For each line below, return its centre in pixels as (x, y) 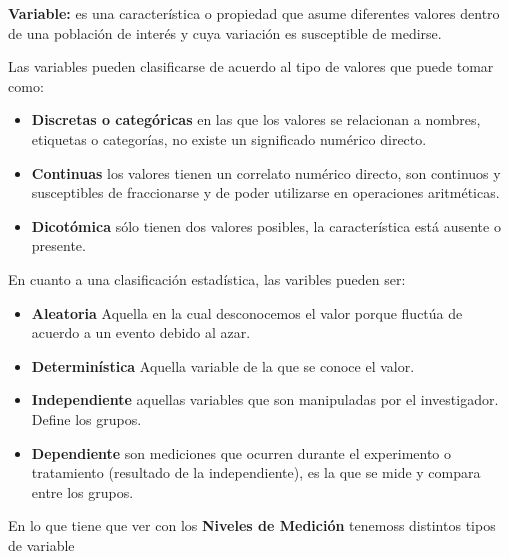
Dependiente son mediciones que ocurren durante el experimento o (241, 452)
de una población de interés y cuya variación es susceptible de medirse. (225, 32)
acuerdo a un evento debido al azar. (141, 332)
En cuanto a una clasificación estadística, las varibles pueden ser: (207, 278)
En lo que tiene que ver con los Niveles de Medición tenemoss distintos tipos (252, 525)
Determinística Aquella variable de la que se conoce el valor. (223, 365)
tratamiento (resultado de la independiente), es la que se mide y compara (256, 472)
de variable (41, 544)
